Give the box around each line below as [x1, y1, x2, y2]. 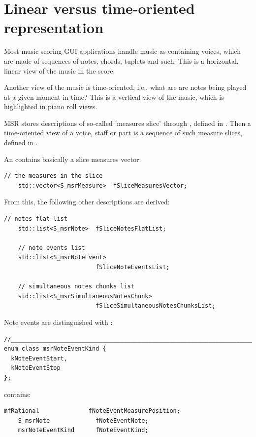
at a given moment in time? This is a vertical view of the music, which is [4, 91, 224, 102]
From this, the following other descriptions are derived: [4, 197, 170, 207]
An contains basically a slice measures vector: [4, 154, 141, 164]
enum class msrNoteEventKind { [4, 345, 106, 353]
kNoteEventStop [11, 364, 61, 372]
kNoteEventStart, [11, 355, 67, 362]
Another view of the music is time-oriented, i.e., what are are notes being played [4, 82, 247, 92]
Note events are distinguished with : [4, 317, 113, 327]
